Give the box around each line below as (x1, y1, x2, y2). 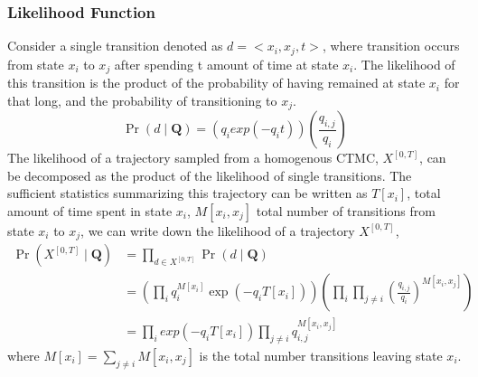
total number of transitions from (256, 201, 436, 220)
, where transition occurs (322, 36, 460, 55)
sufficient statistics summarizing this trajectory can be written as (7, 184, 368, 203)
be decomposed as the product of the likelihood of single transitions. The (7, 165, 412, 184)
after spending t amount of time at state (114, 54, 339, 73)
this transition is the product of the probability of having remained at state (7, 73, 426, 92)
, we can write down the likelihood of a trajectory (80, 221, 355, 240)
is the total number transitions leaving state (199, 345, 443, 364)
